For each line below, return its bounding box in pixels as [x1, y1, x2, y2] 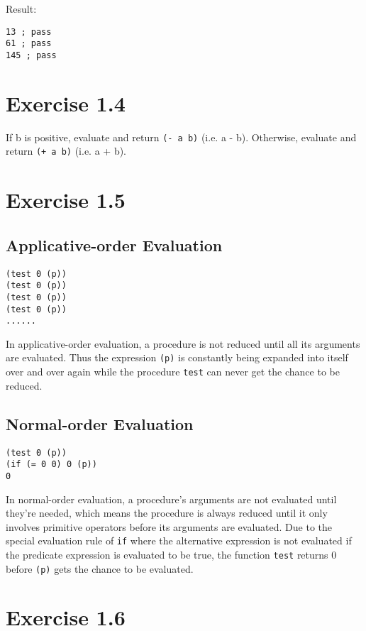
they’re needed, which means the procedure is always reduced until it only [6, 505, 328, 520]
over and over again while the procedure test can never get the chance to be [6, 364, 340, 379]
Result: [6, 1, 37, 16]
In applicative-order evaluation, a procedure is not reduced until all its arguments [6, 336, 360, 351]
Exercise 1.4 [6, 88, 126, 117]
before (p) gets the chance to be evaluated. [6, 561, 194, 576]
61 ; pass [6, 38, 52, 49]
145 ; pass [6, 50, 57, 60]
